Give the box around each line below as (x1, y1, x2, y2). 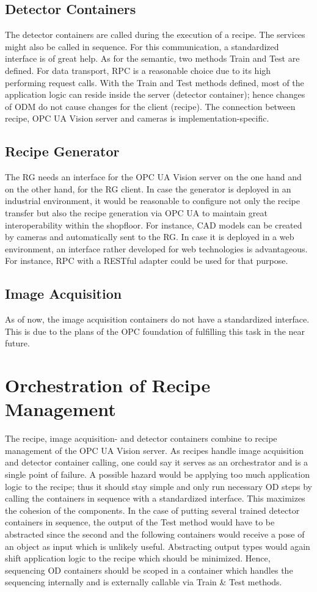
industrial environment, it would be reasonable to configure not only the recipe (5, 194, 300, 207)
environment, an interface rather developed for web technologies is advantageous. (5, 242, 308, 255)
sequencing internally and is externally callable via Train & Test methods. (5, 576, 282, 588)
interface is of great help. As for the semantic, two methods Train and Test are (5, 52, 300, 65)
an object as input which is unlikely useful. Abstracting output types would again (5, 539, 310, 552)
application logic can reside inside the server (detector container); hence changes (5, 88, 305, 101)
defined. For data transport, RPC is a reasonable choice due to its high (5, 64, 271, 76)
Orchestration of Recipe (5, 373, 211, 398)
